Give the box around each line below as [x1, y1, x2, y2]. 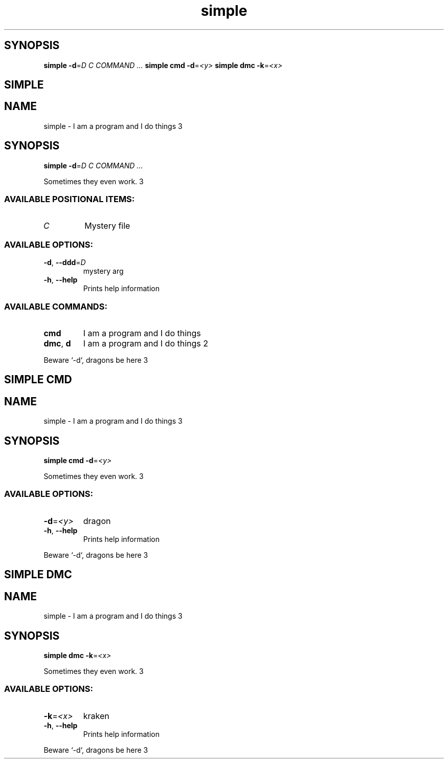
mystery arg [83, 267, 124, 276]
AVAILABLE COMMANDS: [4, 301, 107, 312]
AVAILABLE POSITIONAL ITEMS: [4, 194, 135, 205]
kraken [83, 710, 109, 721]
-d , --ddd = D [43, 258, 86, 267]
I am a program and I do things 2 [83, 338, 209, 348]
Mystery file [84, 221, 130, 231]
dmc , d [43, 338, 71, 348]
